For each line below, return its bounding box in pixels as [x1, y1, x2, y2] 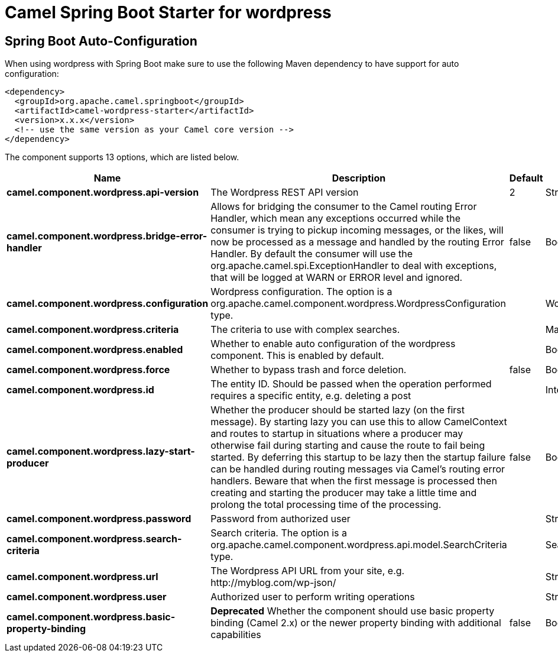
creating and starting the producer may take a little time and [210, 487, 477, 499]
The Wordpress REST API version [210, 186, 359, 199]
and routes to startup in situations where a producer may [210, 428, 463, 440]
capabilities [210, 629, 261, 641]
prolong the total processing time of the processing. [210, 499, 442, 511]
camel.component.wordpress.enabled [7, 344, 183, 356]
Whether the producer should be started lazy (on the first [210, 404, 465, 416]
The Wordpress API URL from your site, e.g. [210, 565, 405, 577]
